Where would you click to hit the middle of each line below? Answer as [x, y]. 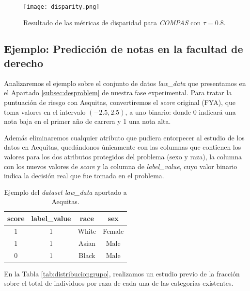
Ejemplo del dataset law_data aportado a [65, 192]
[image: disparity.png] [62, 7]
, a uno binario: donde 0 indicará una [180, 111]
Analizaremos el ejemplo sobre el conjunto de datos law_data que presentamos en [125, 83]
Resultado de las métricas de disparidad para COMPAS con [112, 22]
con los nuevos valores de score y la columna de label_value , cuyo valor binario [121, 166]
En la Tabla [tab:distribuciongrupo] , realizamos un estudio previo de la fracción [122, 273]
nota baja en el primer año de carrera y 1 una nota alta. [87, 121]
